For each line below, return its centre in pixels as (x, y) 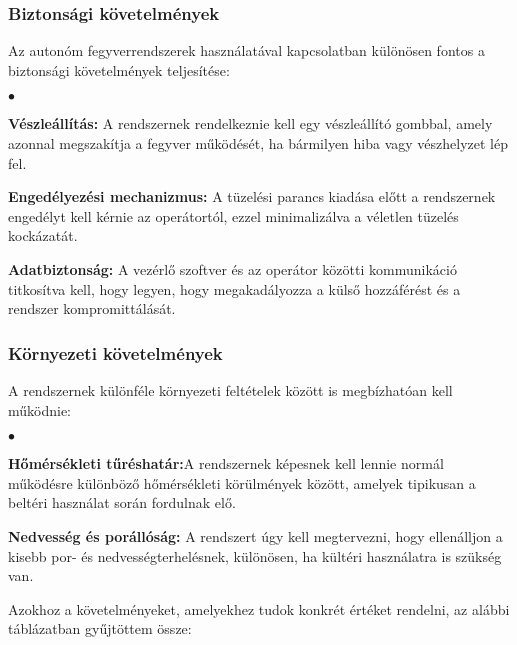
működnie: (40, 409)
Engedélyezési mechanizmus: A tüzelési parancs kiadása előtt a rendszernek (252, 196)
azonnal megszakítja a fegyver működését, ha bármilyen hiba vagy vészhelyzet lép (258, 143)
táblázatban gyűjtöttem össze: (100, 628)
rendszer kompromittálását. (92, 308)
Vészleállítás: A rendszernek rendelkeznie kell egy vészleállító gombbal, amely (250, 123)
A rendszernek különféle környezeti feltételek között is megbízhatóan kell (230, 389)
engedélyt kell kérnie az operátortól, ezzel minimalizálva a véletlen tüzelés (233, 215)
